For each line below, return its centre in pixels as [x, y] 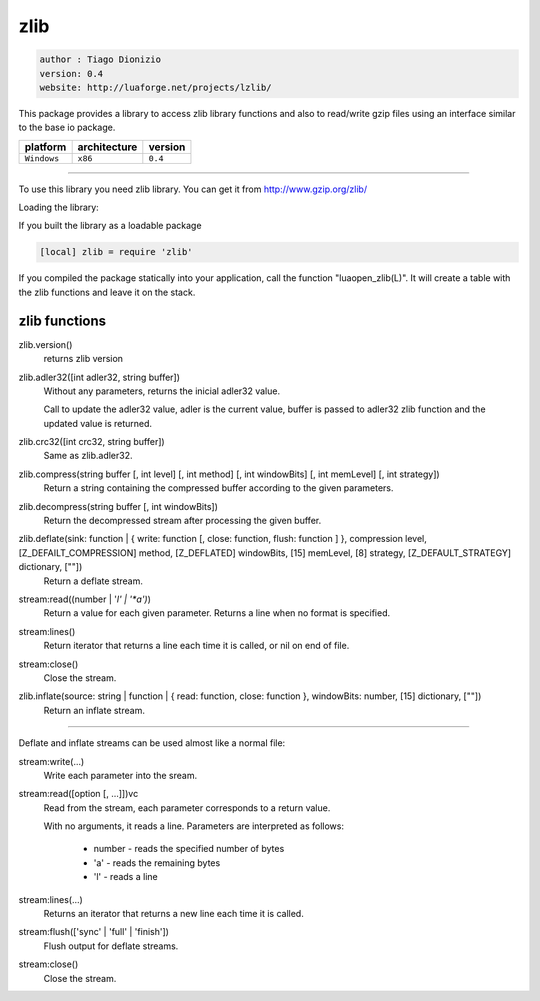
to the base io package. [67, 127]
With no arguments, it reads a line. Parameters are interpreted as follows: [194, 826]
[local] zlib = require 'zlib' [116, 252]
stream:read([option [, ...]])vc [78, 794]
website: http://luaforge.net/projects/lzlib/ [155, 87]
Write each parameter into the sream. [120, 775]
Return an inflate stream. [94, 710]
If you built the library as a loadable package [110, 226]
